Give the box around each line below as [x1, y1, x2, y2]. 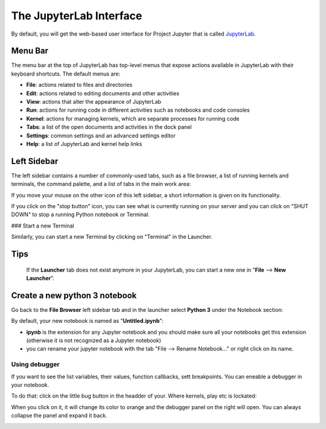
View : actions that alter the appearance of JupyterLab [26, 98, 161, 106]
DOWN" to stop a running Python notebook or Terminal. [11, 211, 150, 218]
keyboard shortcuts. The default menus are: [11, 70, 121, 77]
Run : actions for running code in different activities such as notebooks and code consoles [26, 106, 250, 114]
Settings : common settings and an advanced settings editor [26, 132, 176, 139]
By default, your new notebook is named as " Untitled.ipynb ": [11, 317, 164, 325]
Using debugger [11, 360, 60, 369]
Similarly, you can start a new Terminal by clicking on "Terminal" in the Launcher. [11, 233, 213, 241]
